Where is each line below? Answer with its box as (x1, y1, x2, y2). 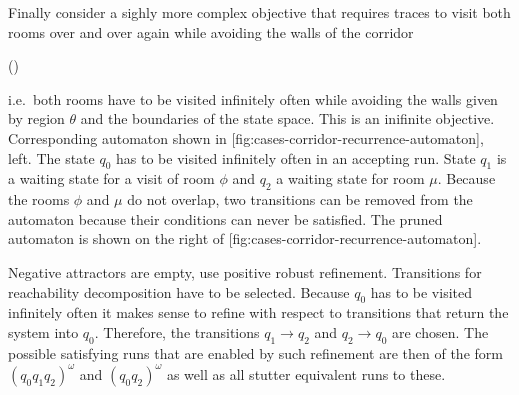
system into (8, 321, 79, 342)
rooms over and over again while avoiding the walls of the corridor (8, 21, 414, 42)
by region (8, 108, 65, 129)
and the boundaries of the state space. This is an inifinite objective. (80, 108, 495, 129)
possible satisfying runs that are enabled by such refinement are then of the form (8, 342, 503, 363)
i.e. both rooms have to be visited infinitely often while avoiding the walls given (8, 88, 498, 109)
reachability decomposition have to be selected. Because (8, 281, 350, 302)
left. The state (8, 147, 95, 168)
